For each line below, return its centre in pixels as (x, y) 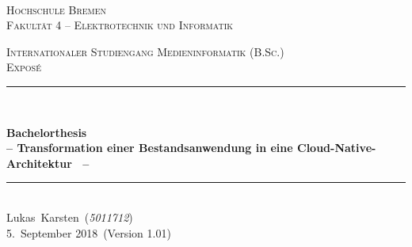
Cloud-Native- (337, 148)
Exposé (24, 67)
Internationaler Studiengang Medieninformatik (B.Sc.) (145, 51)
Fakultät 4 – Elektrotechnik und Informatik (120, 25)
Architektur (39, 163)
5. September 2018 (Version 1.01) (89, 232)
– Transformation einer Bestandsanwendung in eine (150, 148)
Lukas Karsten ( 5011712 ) (70, 217)
